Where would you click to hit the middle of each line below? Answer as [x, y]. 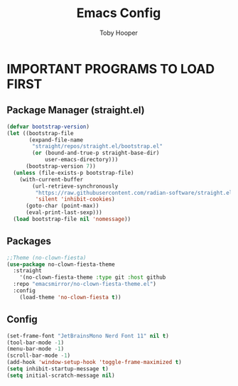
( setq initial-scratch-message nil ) [61, 375]
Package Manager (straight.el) [76, 111]
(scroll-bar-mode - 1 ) [39, 356]
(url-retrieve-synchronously [75, 186]
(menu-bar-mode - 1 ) [36, 349]
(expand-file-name [56, 140]
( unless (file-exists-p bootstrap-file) [74, 173]
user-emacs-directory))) [81, 160]
